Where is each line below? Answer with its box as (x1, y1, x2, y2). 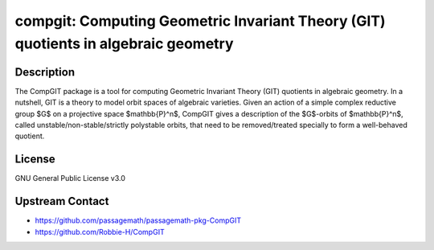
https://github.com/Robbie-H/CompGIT (35, 227, 165, 236)
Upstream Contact (14, 195, 109, 208)
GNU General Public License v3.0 (14, 174, 126, 183)
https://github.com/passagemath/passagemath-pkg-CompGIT (35, 215, 241, 225)
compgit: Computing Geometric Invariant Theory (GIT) (14, 12, 386, 30)
